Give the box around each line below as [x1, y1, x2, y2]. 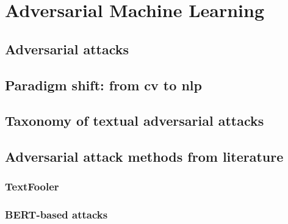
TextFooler [5, 179, 59, 194]
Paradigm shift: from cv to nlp [5, 75, 202, 94]
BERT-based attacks [5, 207, 108, 222]
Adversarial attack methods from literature [5, 147, 284, 166]
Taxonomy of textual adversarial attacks [5, 111, 264, 130]
